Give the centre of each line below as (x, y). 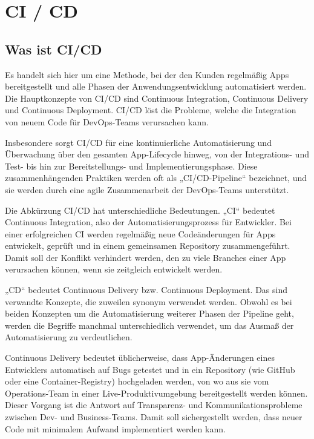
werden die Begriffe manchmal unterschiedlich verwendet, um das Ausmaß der (149, 325)
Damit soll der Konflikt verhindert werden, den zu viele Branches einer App (146, 257)
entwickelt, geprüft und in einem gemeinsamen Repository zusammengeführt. (148, 246)
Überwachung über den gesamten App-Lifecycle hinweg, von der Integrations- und (157, 154)
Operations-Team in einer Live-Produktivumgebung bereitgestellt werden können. (156, 393)
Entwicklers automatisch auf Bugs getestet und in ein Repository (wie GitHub (150, 369)
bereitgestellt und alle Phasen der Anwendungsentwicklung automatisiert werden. (156, 86)
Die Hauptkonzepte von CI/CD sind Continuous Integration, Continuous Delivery (157, 98)
